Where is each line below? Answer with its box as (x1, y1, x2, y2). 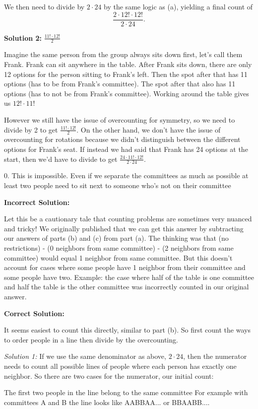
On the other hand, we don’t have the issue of (80, 124, 221, 135)
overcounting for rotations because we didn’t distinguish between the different (4, 134, 241, 144)
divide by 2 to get (4, 124, 58, 135)
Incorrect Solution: (4, 197, 70, 207)
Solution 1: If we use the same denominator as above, (4, 351, 166, 361)
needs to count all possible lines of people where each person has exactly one (4, 360, 237, 371)
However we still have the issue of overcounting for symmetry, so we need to (4, 115, 235, 125)
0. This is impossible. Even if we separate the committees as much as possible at (4, 170, 249, 181)
